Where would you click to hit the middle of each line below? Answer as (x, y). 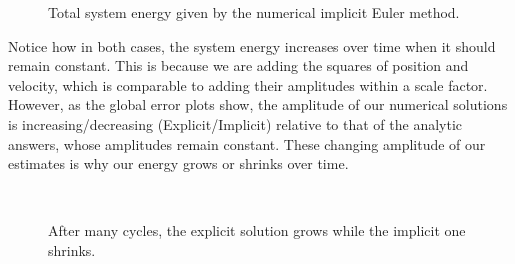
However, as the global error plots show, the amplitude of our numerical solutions (258, 104)
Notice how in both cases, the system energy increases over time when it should (252, 45)
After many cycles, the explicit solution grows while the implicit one (257, 230)
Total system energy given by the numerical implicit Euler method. (254, 12)
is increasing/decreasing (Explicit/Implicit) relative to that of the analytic (235, 123)
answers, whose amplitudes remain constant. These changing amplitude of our (247, 143)
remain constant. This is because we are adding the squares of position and (238, 65)
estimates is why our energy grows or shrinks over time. (178, 163)
